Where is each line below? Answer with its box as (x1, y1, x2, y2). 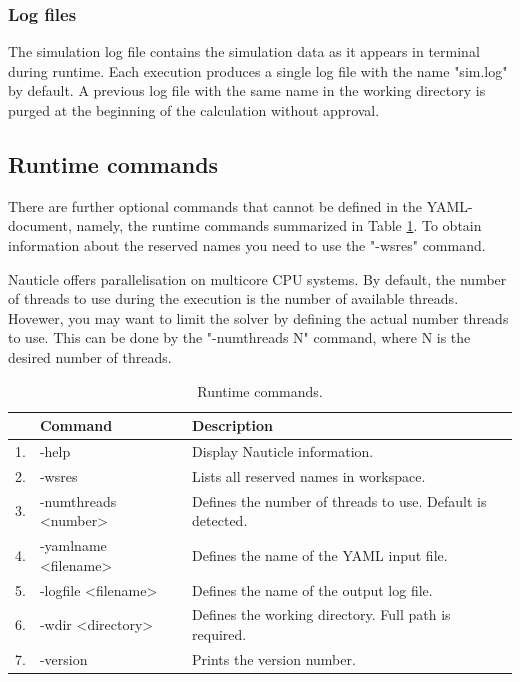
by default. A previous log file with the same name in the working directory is (8, 80, 486, 101)
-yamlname (39, 535, 107, 556)
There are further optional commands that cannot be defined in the (8, 195, 423, 216)
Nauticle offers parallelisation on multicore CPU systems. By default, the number (8, 268, 507, 289)
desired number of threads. (8, 346, 172, 367)
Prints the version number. (192, 648, 356, 669)
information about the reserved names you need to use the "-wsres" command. (8, 234, 486, 255)
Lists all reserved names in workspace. (192, 465, 426, 486)
